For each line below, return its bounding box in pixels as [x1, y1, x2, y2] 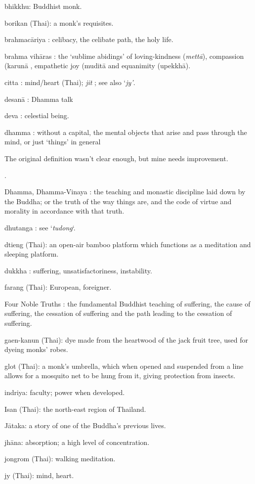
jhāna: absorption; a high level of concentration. [4, 437, 150, 447]
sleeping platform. [4, 249, 59, 259]
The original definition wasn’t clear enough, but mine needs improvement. [4, 153, 228, 163]
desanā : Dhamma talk [4, 93, 73, 104]
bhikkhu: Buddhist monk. [4, 1, 82, 11]
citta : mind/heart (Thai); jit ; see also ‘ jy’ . [4, 77, 135, 87]
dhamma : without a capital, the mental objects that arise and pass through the [4, 127, 247, 137]
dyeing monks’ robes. [4, 344, 68, 354]
